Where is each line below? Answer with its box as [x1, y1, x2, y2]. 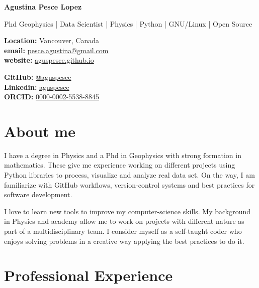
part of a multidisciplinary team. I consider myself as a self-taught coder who [4, 226, 242, 236]
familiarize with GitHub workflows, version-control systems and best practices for [4, 179, 255, 190]
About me [4, 120, 75, 141]
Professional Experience [4, 265, 173, 285]
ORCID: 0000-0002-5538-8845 [4, 91, 99, 102]
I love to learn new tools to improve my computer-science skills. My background [4, 206, 251, 216]
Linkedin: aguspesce [4, 81, 69, 92]
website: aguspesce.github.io [4, 55, 94, 65]
